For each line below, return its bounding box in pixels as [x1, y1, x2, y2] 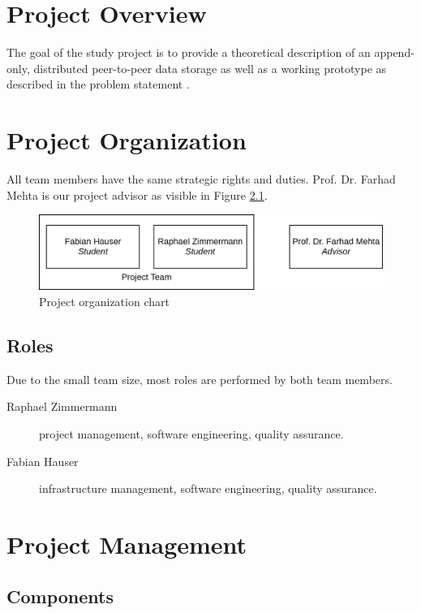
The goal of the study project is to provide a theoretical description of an [6, 44, 371, 61]
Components [6, 583, 114, 608]
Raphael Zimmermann [6, 398, 118, 415]
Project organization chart [39, 292, 170, 309]
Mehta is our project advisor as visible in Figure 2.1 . [6, 186, 268, 203]
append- [374, 44, 415, 61]
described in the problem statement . [6, 76, 190, 93]
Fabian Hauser [6, 452, 79, 469]
